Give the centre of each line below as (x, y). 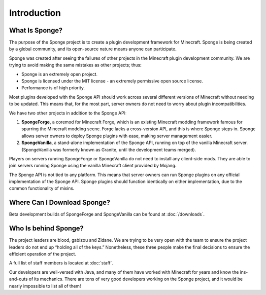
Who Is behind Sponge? (46, 229)
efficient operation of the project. (43, 254)
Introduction (35, 13)
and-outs (18, 279)
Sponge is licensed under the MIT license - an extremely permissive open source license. (112, 81)
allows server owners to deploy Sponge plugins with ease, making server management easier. (117, 136)
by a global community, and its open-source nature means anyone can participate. (93, 49)
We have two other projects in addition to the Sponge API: (68, 113)
